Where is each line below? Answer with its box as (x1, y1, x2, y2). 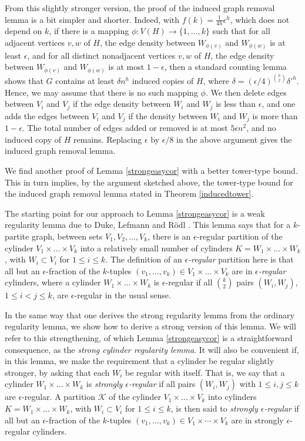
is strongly (86, 378, 123, 390)
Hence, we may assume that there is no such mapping (5, 86, 198, 98)
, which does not (230, 13, 290, 25)
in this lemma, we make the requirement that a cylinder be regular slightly (5, 355, 274, 367)
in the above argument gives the (176, 133, 292, 145)
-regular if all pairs (129, 378, 196, 390)
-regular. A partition (22, 390, 96, 403)
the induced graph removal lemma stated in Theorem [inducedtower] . (5, 187, 254, 200)
